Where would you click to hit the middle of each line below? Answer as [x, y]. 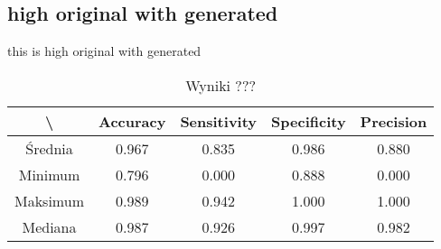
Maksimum [49, 200]
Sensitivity [219, 121]
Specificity [309, 121]
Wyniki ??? [221, 85]
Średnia [49, 148]
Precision [394, 121]
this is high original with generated [104, 51]
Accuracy [132, 121]
